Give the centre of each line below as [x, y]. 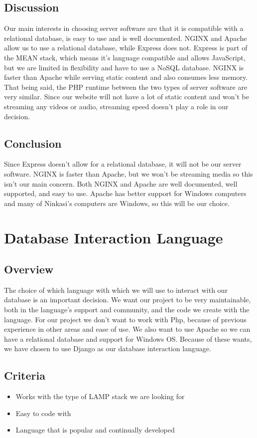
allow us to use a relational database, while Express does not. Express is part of [126, 48]
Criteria [25, 375]
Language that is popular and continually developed [95, 430]
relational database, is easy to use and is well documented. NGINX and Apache [126, 38]
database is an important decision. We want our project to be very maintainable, [128, 300]
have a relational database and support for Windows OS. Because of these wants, [128, 338]
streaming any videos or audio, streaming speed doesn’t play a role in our [116, 106]
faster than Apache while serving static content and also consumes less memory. [126, 77]
